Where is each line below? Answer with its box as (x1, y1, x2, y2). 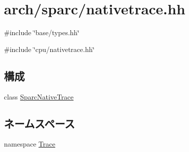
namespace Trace (4, 139, 55, 149)
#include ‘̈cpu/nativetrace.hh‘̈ (4, 44, 95, 54)
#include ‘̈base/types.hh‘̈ (4, 27, 80, 38)
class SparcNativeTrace (4, 91, 74, 101)
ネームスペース (4, 115, 75, 131)
